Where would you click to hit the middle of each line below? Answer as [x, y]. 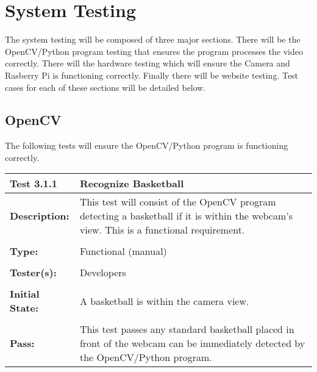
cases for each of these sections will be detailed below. [105, 87]
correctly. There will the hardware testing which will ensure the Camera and [148, 63]
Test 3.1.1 [34, 184]
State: [24, 308]
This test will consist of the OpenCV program [178, 202]
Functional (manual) [123, 251]
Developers [103, 273]
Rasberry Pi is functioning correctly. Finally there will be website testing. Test [152, 75]
